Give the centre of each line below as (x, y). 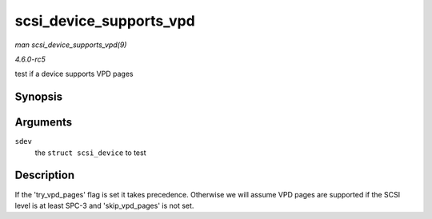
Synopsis (39, 97)
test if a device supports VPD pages (74, 74)
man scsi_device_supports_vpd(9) (71, 45)
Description (45, 175)
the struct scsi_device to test (90, 153)
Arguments (44, 123)
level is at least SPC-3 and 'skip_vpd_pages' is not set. (104, 205)
